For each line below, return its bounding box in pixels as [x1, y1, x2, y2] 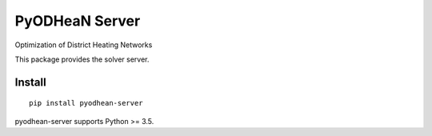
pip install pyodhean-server [29, 98, 143, 108]
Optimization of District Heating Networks [14, 40, 153, 50]
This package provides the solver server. [14, 54, 150, 64]
